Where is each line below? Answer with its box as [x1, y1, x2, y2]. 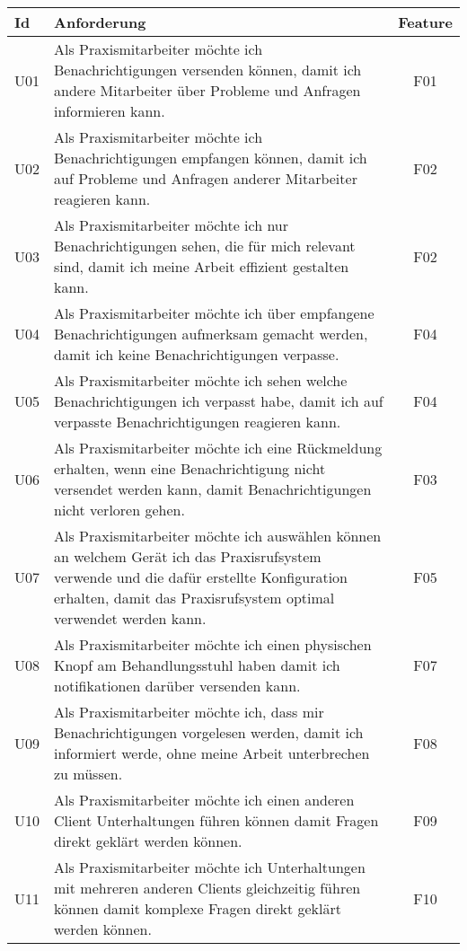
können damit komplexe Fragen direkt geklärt [54, 898, 341, 919]
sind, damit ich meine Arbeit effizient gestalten [54, 256, 349, 277]
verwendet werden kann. [54, 608, 207, 629]
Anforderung [54, 12, 146, 32]
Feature [398, 12, 453, 32]
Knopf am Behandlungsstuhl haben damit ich [54, 655, 340, 675]
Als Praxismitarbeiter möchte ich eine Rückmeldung [54, 437, 383, 458]
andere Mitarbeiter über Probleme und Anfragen [54, 80, 361, 101]
